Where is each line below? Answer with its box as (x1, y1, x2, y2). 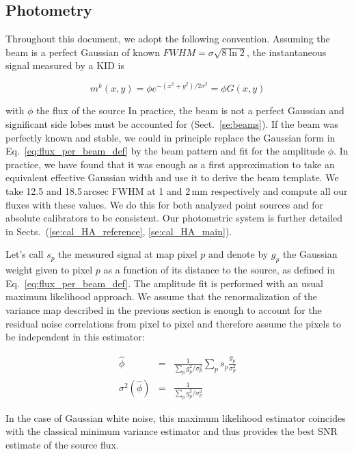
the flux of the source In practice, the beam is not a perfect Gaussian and (36, 103, 344, 118)
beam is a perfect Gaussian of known (5, 44, 160, 59)
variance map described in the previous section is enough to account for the (5, 303, 322, 317)
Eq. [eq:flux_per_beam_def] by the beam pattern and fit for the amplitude (5, 144, 325, 158)
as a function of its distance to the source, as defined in (103, 263, 336, 277)
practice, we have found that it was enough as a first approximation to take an (5, 157, 335, 171)
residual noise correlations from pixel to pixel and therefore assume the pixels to (5, 316, 342, 330)
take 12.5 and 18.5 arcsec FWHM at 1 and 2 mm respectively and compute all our (5, 184, 348, 198)
